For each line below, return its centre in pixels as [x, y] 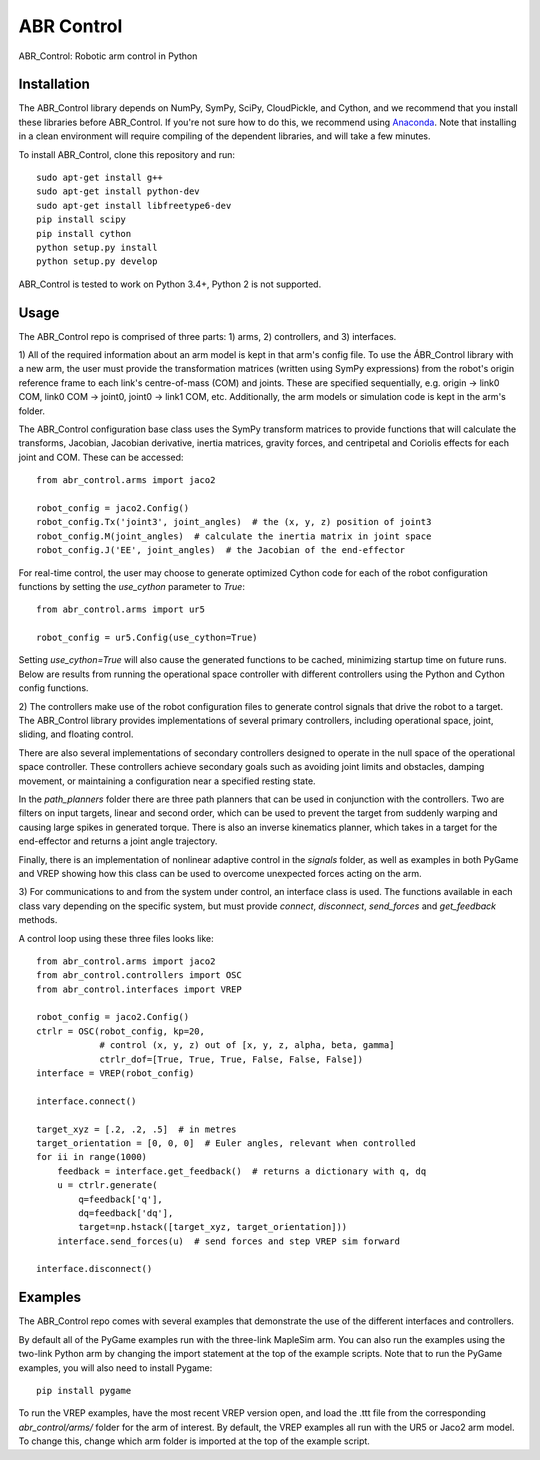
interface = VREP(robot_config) [115, 1073]
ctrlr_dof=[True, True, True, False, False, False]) [231, 1059]
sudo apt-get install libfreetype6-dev [134, 205]
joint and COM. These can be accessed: [101, 457]
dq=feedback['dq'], [126, 1213]
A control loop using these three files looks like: [116, 938]
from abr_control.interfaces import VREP [139, 989]
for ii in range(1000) [92, 1157]
